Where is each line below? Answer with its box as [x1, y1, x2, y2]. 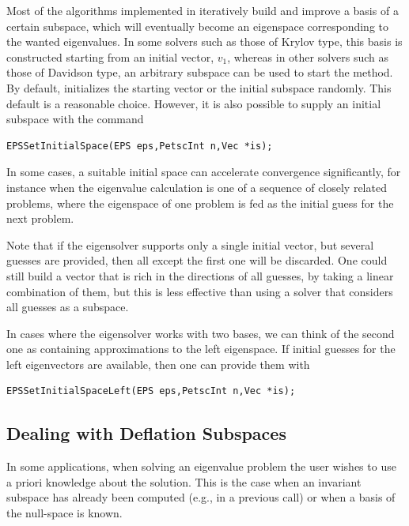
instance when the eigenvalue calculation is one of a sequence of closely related [6, 178, 387, 195]
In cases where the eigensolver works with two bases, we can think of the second [6, 325, 395, 341]
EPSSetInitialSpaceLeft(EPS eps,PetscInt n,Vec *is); [6, 385, 296, 397]
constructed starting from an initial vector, [6, 48, 214, 65]
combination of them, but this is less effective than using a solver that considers [6, 283, 393, 299]
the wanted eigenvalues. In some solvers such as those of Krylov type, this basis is [6, 33, 403, 50]
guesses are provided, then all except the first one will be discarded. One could [6, 252, 388, 269]
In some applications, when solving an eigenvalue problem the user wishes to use [6, 458, 396, 475]
